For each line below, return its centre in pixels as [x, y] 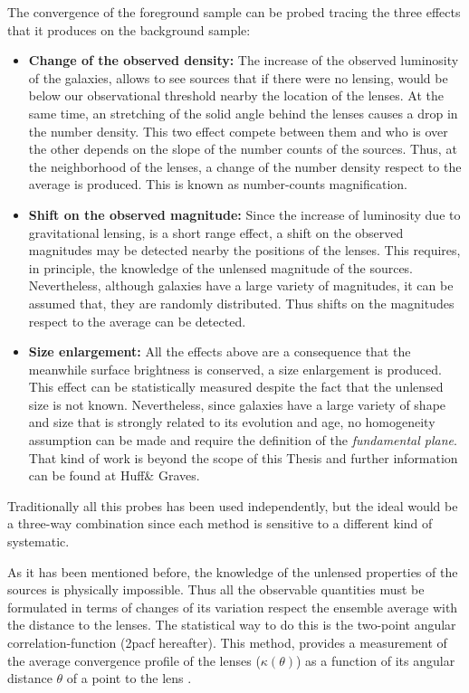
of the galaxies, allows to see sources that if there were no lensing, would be [238, 77]
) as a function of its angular [375, 660]
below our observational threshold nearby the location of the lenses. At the [236, 95]
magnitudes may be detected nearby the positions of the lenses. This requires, [244, 250]
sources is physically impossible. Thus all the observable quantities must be [216, 589]
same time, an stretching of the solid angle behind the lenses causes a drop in [243, 113]
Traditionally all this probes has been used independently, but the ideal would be [233, 505]
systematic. [38, 541]
